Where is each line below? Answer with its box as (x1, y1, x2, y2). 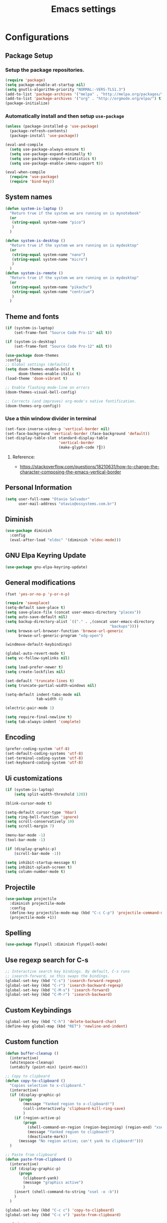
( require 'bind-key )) (9, 179, 55, 184)
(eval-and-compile (5, 142, 43, 148)
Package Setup (5, 51, 53, 60)
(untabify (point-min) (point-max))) (9, 1065, 88, 1070)
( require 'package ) (5, 77, 46, 83)
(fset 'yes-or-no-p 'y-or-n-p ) (5, 592, 70, 597)
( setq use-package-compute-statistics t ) (9, 156, 97, 161)
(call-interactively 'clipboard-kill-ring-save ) (23, 1106, 126, 1111)
